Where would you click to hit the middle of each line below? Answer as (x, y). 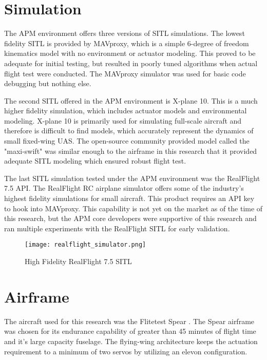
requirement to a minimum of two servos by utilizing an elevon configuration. (126, 351)
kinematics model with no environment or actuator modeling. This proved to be (130, 53)
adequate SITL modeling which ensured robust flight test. (95, 161)
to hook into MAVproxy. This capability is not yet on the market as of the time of (133, 208)
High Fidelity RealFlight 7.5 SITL (78, 261)
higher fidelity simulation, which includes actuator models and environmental (126, 111)
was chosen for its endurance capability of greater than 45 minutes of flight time (130, 331)
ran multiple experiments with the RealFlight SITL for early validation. (117, 228)
